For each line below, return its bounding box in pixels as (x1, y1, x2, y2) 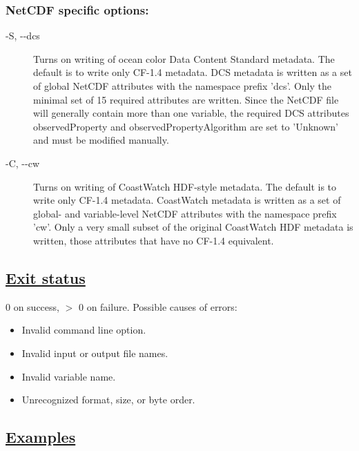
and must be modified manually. (33, 133, 169, 147)
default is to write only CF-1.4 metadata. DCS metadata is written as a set (33, 65, 352, 79)
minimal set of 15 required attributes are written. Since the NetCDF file (33, 92, 339, 106)
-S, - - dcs (6, 28, 40, 43)
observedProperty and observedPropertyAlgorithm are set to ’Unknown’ (33, 119, 338, 133)
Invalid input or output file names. (21, 345, 168, 360)
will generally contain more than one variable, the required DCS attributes (33, 106, 349, 120)
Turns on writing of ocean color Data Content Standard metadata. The (33, 51, 335, 66)
